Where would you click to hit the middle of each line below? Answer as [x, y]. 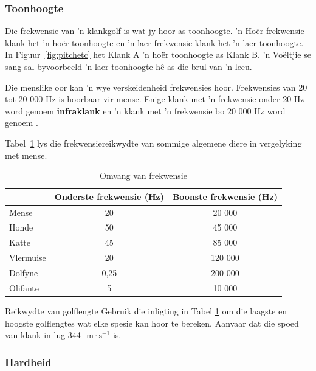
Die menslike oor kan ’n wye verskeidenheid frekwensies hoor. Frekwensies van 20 [156, 87]
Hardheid [28, 362]
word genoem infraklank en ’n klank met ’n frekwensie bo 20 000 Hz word [145, 110]
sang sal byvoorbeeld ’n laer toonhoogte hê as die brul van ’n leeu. [129, 66]
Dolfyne [24, 272]
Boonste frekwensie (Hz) [225, 196]
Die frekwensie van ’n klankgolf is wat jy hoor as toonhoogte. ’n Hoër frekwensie [155, 31]
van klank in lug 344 [43, 335]
